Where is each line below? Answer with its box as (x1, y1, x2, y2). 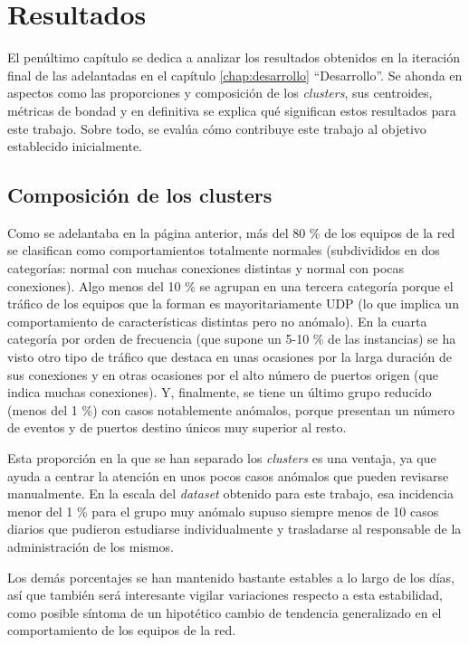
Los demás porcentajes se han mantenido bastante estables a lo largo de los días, (7, 567, 455, 586)
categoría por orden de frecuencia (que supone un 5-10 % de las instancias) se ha (7, 329, 456, 348)
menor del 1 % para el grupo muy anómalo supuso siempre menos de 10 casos (7, 501, 439, 520)
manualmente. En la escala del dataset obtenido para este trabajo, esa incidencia (7, 484, 454, 503)
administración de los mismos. (7, 536, 174, 555)
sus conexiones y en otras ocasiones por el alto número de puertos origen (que (7, 365, 438, 384)
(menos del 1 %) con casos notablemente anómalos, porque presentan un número (7, 400, 455, 419)
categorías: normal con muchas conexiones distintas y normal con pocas (7, 259, 405, 278)
